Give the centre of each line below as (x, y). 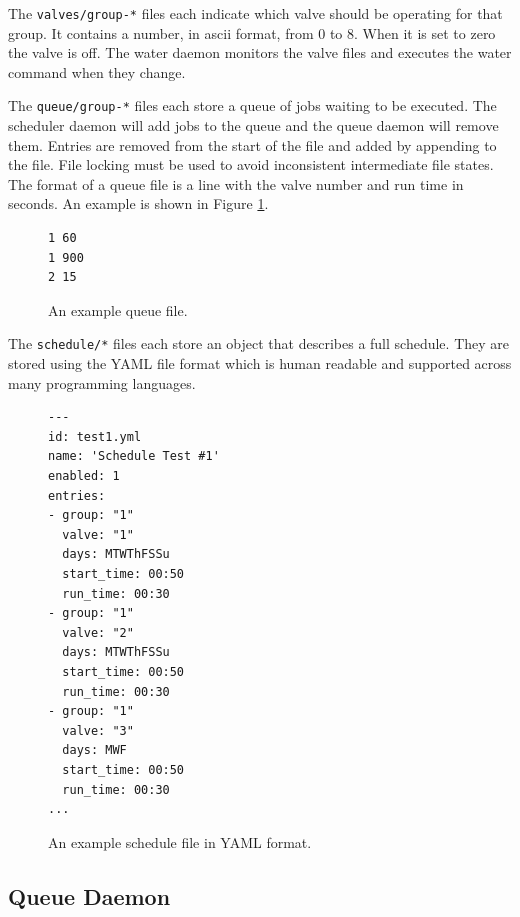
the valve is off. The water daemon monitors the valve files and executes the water (260, 52)
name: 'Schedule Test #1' (134, 456)
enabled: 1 (84, 476)
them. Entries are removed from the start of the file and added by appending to (252, 144)
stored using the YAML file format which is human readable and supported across (260, 363)
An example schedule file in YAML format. (180, 841)
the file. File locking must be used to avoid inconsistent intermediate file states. (251, 164)
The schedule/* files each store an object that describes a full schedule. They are (258, 343)
